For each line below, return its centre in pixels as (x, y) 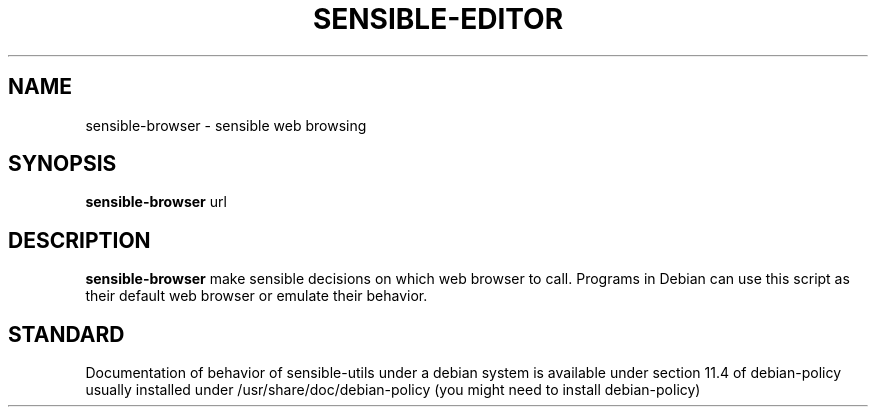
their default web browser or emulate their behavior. (256, 296)
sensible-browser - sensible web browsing (226, 125)
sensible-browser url (156, 202)
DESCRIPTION (79, 240)
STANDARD (66, 334)
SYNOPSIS (62, 164)
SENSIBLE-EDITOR (438, 19)
